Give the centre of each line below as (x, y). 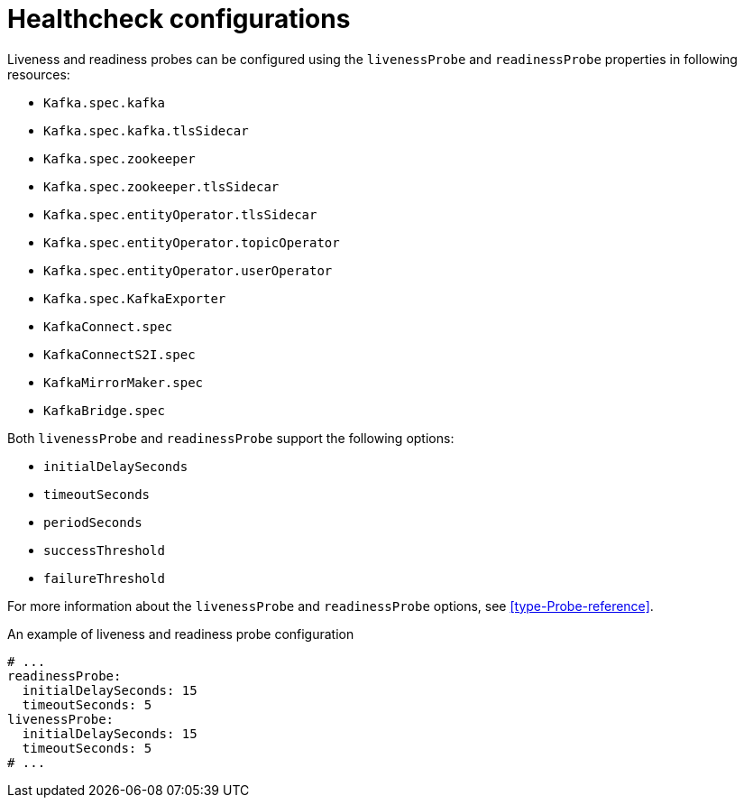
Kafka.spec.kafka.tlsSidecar (146, 130)
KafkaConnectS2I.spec (119, 354)
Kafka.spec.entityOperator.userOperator (188, 270)
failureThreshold (104, 578)
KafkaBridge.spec (104, 410)
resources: (39, 74)
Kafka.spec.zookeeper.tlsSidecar (161, 186)
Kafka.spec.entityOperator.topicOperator (192, 242)
